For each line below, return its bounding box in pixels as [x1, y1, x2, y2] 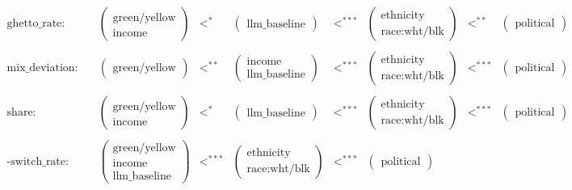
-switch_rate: [6, 155, 69, 167]
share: [6, 107, 36, 119]
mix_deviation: [6, 62, 78, 74]
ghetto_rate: [6, 18, 65, 30]
